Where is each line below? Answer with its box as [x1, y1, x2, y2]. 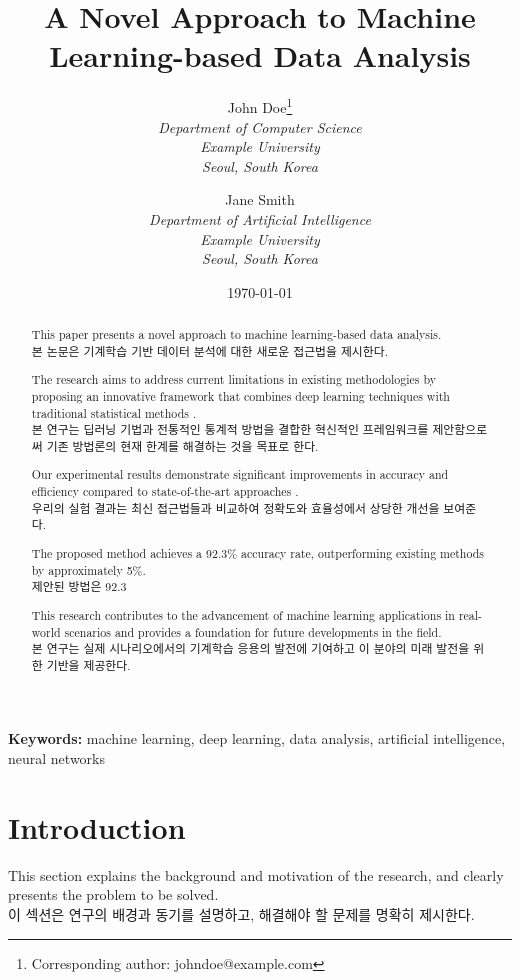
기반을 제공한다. [46, 656, 131, 673]
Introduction [8, 806, 186, 847]
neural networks [8, 748, 105, 769]
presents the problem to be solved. [8, 884, 219, 905]
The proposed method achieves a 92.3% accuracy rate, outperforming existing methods [31, 545, 485, 561]
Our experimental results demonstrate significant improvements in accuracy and [31, 466, 449, 483]
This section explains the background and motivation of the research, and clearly [8, 864, 504, 885]
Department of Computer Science [158, 116, 362, 137]
